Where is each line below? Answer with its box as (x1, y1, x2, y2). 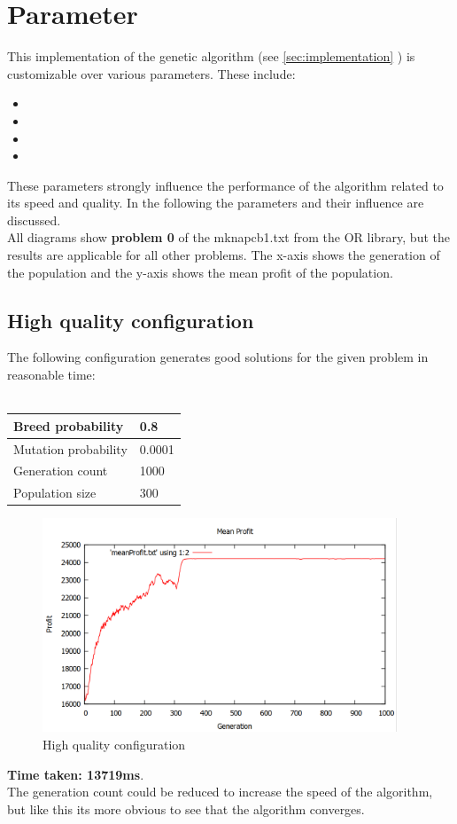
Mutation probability (13, 439, 128, 458)
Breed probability (13, 416, 124, 435)
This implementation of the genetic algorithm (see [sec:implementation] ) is (7, 47, 415, 66)
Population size (13, 483, 97, 502)
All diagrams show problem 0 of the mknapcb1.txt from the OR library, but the (7, 228, 450, 247)
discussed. (7, 210, 61, 229)
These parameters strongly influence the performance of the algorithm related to (7, 176, 444, 194)
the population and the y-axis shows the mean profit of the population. (7, 263, 393, 281)
